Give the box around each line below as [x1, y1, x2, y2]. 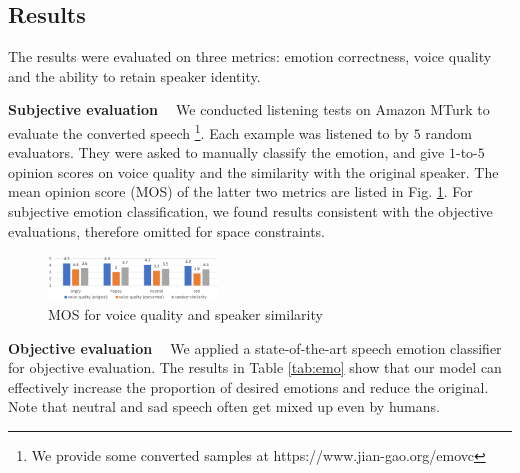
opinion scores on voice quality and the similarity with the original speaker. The [8, 161, 499, 182]
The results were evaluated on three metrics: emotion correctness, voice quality [8, 46, 492, 67]
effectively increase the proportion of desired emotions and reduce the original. [8, 376, 489, 397]
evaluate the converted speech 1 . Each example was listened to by [8, 119, 409, 143]
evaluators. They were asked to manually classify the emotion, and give [8, 142, 445, 163]
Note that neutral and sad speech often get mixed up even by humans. [8, 396, 440, 417]
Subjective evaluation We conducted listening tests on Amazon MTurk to [8, 99, 490, 120]
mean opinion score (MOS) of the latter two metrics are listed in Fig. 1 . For [8, 181, 473, 202]
